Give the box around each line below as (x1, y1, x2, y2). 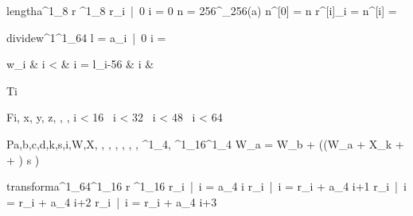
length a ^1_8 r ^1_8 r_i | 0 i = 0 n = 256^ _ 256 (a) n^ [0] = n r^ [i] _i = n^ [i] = (6, 2, 397, 18)
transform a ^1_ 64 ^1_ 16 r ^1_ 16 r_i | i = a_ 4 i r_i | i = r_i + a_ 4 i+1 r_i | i (6, 178, 407, 195)
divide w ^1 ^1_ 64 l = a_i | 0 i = (6, 29, 166, 45)
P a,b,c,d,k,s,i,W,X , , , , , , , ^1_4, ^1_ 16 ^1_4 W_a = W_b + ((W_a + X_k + (6, 135, 404, 152)
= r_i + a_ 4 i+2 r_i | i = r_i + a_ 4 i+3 (6, 193, 217, 210)
